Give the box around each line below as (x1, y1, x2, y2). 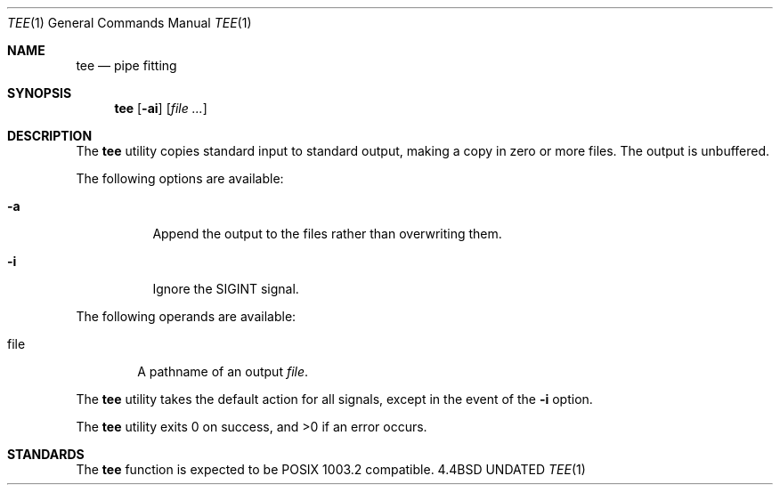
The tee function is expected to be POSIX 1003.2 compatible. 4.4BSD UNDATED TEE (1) (76, 462, 586, 477)
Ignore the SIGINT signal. (152, 281, 299, 296)
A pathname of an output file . (137, 364, 309, 379)
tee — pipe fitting (76, 58, 177, 73)
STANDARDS (7, 447, 85, 462)
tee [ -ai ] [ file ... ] (114, 101, 207, 116)
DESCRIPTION (7, 128, 93, 143)
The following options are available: (76, 171, 284, 186)
